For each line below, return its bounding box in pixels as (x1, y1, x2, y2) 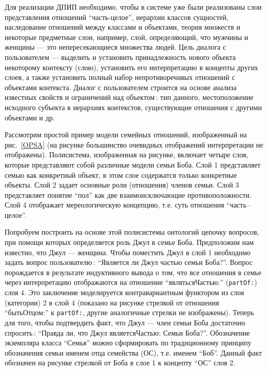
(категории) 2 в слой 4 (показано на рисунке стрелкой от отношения (5, 297, 219, 307)
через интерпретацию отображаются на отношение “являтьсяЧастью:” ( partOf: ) (5, 277, 257, 287)
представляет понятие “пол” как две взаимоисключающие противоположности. (5, 189, 252, 200)
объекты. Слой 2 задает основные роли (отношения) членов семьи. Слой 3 (5, 179, 239, 190)
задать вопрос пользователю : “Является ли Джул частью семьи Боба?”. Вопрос (5, 257, 253, 267)
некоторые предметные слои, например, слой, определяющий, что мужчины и (5, 31, 249, 42)
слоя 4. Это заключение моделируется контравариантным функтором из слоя (5, 287, 244, 298)
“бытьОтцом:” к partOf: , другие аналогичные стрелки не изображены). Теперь (5, 307, 254, 318)
